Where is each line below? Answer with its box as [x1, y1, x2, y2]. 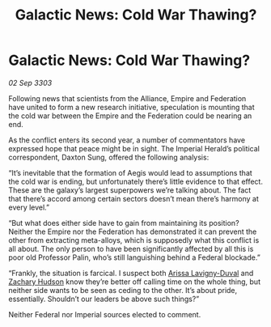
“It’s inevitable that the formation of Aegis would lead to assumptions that [8, 168, 252, 177]
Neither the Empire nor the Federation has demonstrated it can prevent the [8, 227, 257, 236]
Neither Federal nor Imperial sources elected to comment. [8, 309, 201, 319]
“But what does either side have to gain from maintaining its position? [8, 218, 240, 227]
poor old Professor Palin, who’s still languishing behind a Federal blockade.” [8, 253, 260, 262]
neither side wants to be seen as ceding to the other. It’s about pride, [8, 285, 238, 295]
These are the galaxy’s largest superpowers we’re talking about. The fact [8, 185, 252, 195]
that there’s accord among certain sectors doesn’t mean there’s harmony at [8, 193, 259, 203]
